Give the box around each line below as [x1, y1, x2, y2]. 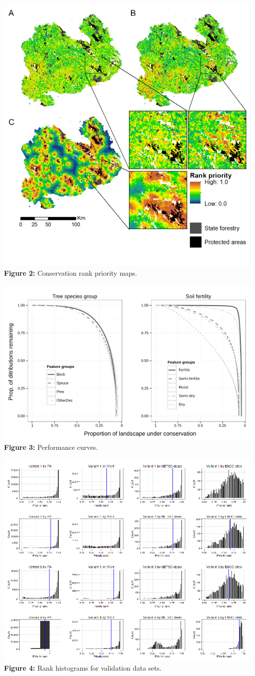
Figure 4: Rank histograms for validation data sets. [4, 663, 162, 673]
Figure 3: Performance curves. [4, 442, 98, 452]
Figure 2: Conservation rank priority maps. [4, 267, 137, 278]
